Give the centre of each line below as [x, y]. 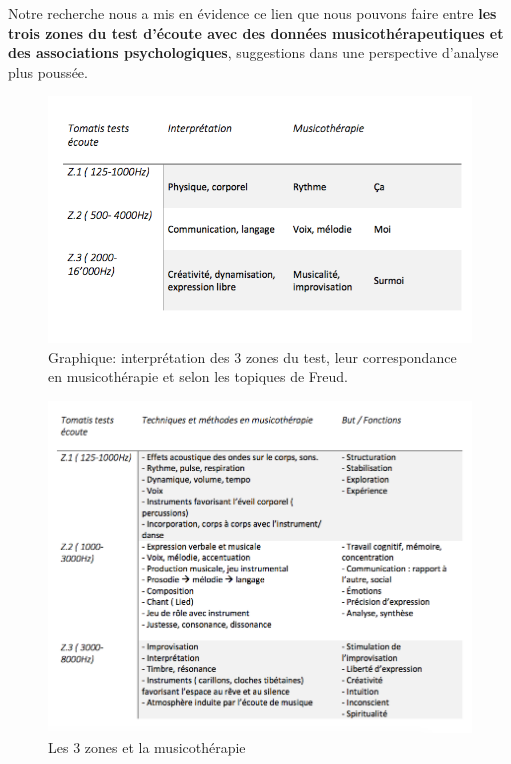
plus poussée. [48, 71]
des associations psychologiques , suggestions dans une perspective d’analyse [253, 52]
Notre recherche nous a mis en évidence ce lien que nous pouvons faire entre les [252, 13]
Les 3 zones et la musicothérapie [147, 746]
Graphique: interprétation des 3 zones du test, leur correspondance [252, 356]
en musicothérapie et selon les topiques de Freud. [198, 376]
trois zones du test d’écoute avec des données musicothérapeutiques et [256, 32]
